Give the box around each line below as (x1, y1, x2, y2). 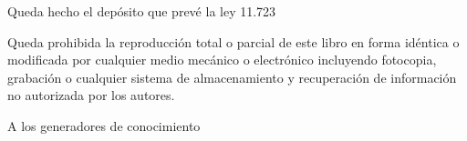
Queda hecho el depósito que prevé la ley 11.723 (7, 2, 276, 20)
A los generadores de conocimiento (7, 116, 201, 135)
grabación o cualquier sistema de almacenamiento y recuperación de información (7, 67, 457, 86)
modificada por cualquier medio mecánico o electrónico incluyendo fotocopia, (7, 50, 437, 69)
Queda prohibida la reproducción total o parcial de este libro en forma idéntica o (7, 32, 460, 51)
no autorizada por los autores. (7, 86, 175, 105)
